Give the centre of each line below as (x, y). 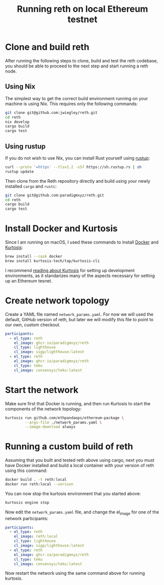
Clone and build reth (47, 47)
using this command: (26, 471)
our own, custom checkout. (33, 325)
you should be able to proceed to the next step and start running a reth (77, 66)
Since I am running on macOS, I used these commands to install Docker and (82, 242)
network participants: (27, 518)
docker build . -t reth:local (36, 480)
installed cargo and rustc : (31, 186)
